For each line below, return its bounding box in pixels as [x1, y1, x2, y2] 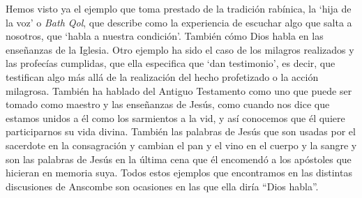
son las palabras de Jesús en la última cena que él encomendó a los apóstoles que [6, 151, 352, 166]
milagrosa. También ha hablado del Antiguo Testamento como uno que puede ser [6, 83, 352, 98]
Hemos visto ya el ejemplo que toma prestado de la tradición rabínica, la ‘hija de [6, 1, 352, 15]
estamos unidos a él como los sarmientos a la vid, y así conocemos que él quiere [6, 110, 345, 125]
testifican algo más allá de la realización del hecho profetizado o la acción [6, 69, 319, 84]
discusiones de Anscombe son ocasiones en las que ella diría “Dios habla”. [6, 178, 319, 193]
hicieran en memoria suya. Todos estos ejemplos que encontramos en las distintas [6, 165, 352, 180]
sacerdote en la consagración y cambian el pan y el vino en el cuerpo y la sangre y [6, 137, 357, 152]
